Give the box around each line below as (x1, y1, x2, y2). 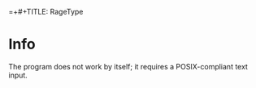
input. (8, 70, 28, 80)
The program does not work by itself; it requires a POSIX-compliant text (8, 61, 248, 71)
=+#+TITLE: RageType (8, 7, 84, 16)
